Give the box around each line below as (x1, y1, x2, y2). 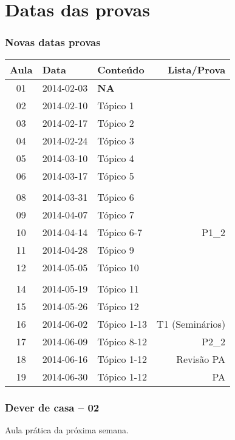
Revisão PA (176, 351, 226, 366)
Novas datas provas (5, 35, 101, 50)
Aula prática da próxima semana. (5, 423, 129, 436)
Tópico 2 (97, 115, 134, 130)
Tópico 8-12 (97, 334, 148, 348)
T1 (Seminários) (157, 316, 226, 331)
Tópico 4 (97, 151, 134, 165)
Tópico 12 (97, 299, 139, 313)
